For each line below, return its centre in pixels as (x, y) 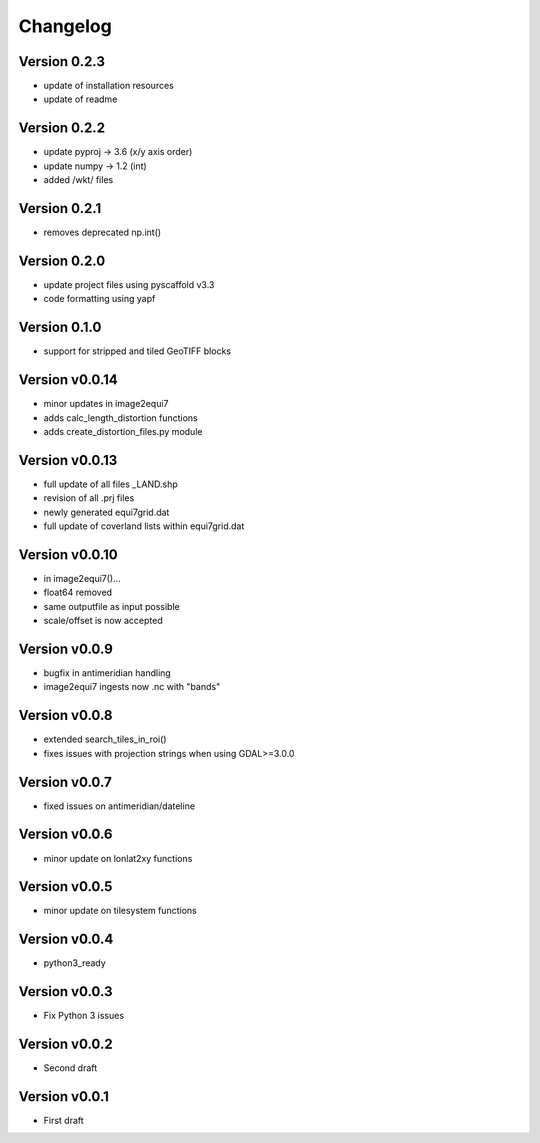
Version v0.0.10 (68, 554)
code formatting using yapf (99, 299)
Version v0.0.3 (66, 991)
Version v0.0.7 (65, 781)
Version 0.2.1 (60, 208)
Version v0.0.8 (66, 715)
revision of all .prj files (89, 498)
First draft (63, 1121)
